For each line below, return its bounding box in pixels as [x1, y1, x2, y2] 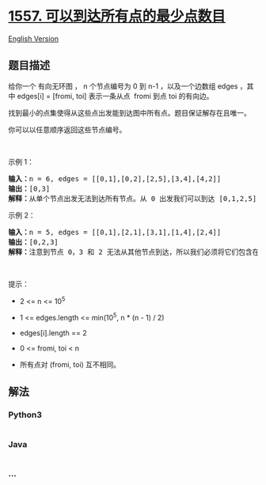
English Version [8, 33, 59, 44]
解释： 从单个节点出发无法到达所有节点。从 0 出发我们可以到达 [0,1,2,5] [8, 194, 257, 203]
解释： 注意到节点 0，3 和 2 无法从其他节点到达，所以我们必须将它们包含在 [8, 247, 260, 256]
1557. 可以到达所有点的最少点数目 [8, 7, 226, 25]
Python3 [8, 409, 42, 420]
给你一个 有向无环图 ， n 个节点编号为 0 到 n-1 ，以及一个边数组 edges [8, 81, 238, 91]
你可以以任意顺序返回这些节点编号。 [8, 124, 127, 135]
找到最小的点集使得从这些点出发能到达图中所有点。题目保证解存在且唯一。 [8, 108, 251, 117]
